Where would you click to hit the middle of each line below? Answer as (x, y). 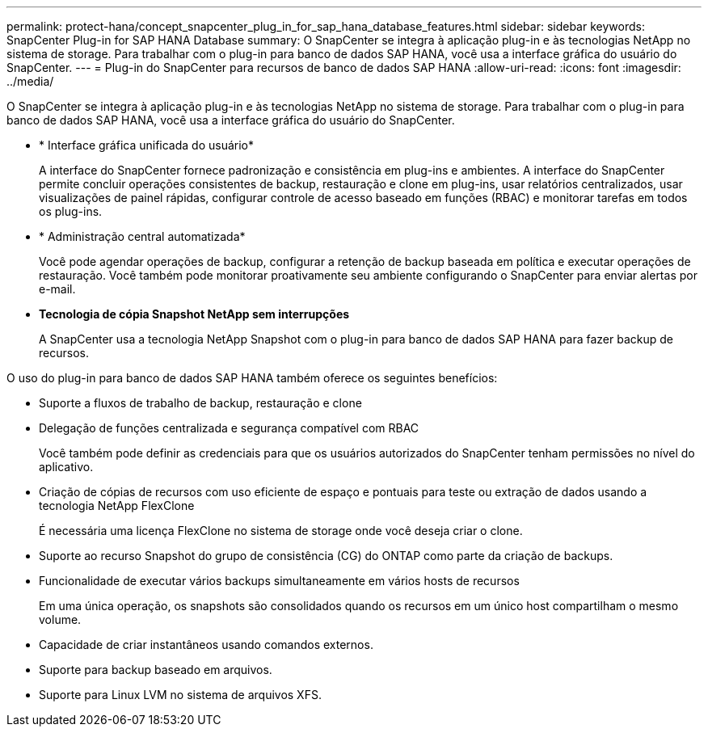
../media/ (30, 81)
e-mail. (57, 289)
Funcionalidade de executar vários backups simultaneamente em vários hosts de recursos (279, 581)
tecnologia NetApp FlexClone (117, 506)
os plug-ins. (71, 211)
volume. (60, 619)
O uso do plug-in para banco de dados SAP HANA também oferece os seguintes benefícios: (252, 378)
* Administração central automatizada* (142, 236)
